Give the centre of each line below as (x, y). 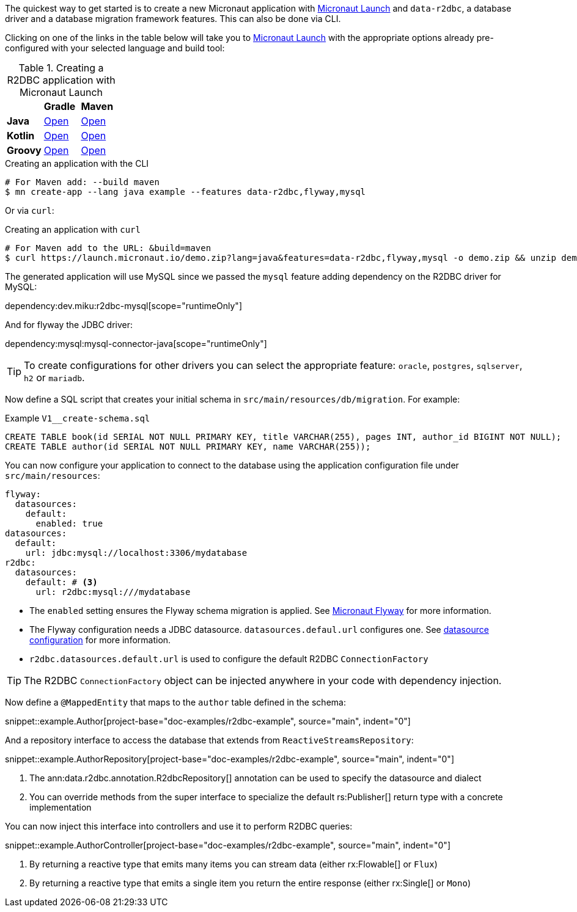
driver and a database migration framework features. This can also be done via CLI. (173, 19)
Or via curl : (30, 210)
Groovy (24, 150)
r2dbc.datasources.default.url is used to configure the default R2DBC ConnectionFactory (229, 659)
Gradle (60, 106)
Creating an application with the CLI (77, 163)
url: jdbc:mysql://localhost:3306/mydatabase (136, 553)
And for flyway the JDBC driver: (69, 325)
